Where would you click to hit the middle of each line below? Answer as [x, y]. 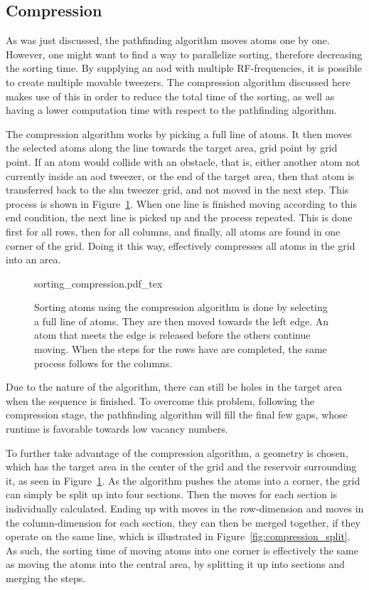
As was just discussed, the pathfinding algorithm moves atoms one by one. [168, 40]
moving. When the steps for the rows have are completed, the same [181, 349]
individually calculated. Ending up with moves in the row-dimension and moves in [185, 509]
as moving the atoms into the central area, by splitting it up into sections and [175, 564]
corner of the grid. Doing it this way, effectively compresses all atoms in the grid [181, 245]
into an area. [33, 259]
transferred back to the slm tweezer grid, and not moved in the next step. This [177, 190]
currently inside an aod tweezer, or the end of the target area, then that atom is [180, 175]
